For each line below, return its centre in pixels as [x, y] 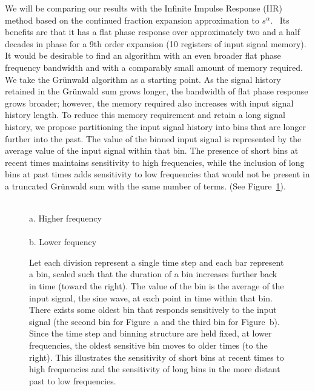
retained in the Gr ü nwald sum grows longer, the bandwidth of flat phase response [157, 91]
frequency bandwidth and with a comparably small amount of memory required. [154, 67]
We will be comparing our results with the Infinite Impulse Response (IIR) [144, 8]
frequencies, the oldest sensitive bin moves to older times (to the [148, 345]
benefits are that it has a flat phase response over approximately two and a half [153, 32]
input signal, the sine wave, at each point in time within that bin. [151, 297]
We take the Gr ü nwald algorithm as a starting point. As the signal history [143, 79]
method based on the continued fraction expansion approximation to [132, 20]
